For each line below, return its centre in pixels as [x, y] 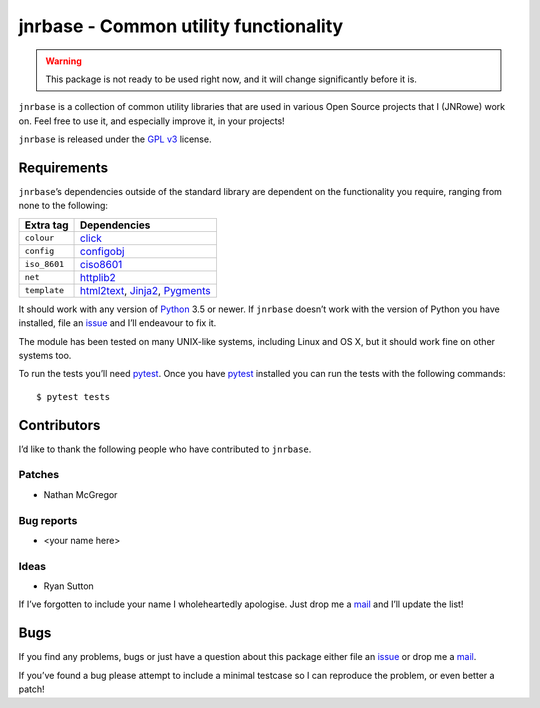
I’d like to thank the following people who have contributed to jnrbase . [165, 449]
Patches [39, 475]
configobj [102, 251]
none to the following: [63, 206]
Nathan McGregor [80, 494]
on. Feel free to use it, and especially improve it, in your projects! [151, 121]
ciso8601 [101, 264]
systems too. [45, 355]
